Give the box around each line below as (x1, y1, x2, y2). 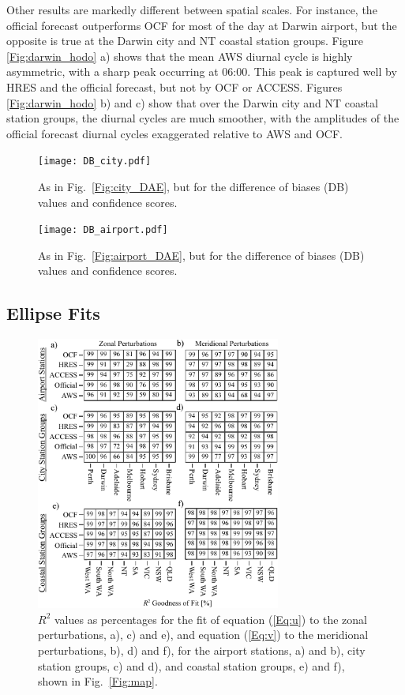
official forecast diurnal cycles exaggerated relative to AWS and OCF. (6, 125, 343, 141)
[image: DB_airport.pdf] (38, 224, 168, 236)
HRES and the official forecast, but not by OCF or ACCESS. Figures (6, 78, 343, 95)
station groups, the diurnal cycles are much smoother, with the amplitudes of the (6, 110, 399, 126)
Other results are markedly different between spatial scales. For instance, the (6, 2, 377, 17)
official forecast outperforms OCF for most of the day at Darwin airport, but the (6, 17, 397, 33)
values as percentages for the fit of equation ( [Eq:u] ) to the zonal (54, 610, 368, 627)
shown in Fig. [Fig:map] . (38, 673, 158, 689)
